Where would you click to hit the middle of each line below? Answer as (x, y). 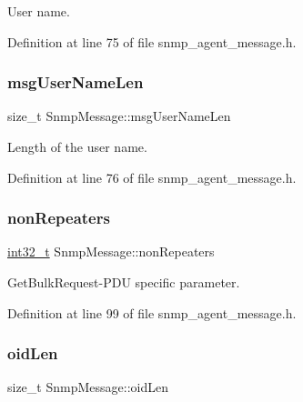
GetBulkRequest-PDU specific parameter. (124, 282)
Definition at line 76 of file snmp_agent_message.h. (152, 177)
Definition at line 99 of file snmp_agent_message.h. (152, 312)
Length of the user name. (77, 146)
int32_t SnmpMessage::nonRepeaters (111, 251)
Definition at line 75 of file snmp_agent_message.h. (152, 41)
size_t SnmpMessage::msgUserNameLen (119, 116)
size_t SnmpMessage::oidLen (88, 387)
